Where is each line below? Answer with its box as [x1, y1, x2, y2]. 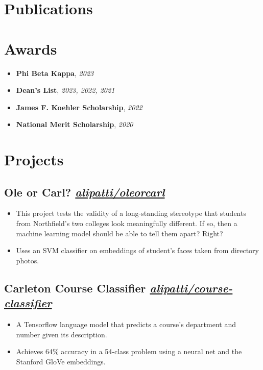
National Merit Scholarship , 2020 [16, 119, 133, 130]
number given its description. [16, 329, 107, 339]
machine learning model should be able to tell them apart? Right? [16, 228, 223, 238]
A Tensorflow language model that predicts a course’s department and [16, 319, 236, 330]
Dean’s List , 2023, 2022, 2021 [16, 85, 115, 95]
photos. [16, 255, 39, 265]
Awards [4, 38, 57, 59]
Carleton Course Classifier [4, 280, 146, 295]
